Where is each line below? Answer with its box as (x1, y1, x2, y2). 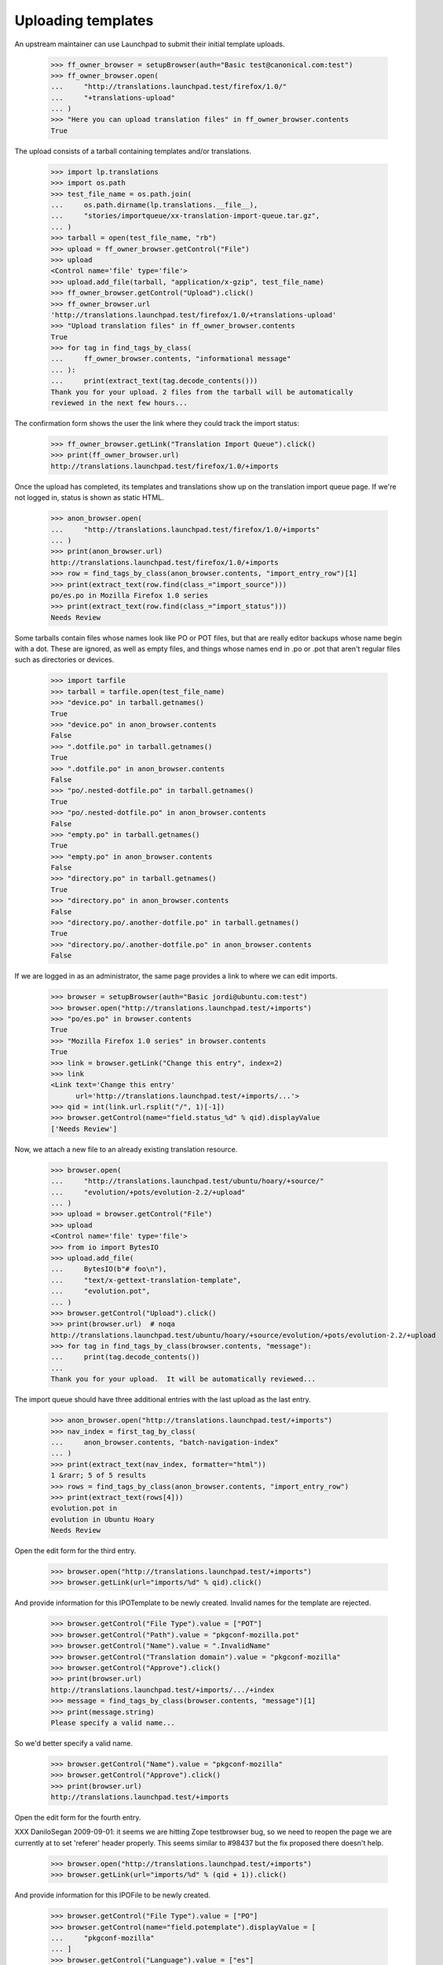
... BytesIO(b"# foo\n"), (50, 1265, 167, 1273)
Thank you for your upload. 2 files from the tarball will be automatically (50, 387, 353, 396)
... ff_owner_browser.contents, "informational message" (50, 354, 291, 363)
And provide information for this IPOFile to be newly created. (14, 1890, 211, 1900)
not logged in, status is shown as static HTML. (14, 493, 164, 502)
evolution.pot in (50, 1504, 118, 1513)
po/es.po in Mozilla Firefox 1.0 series (50, 590, 208, 600)
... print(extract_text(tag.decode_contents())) (50, 376, 258, 385)
